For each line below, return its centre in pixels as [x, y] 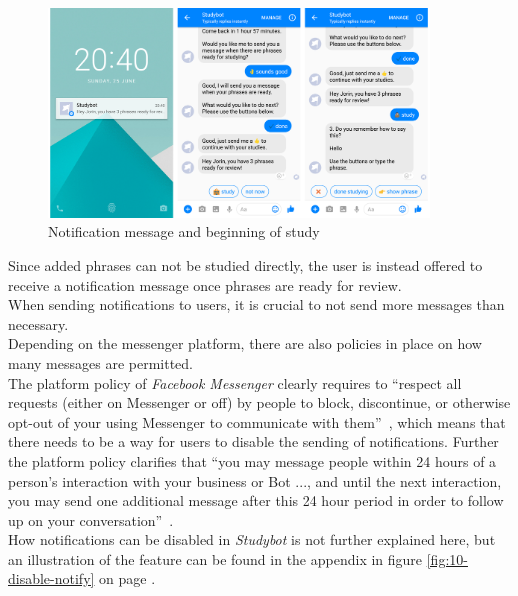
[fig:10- [447, 558]
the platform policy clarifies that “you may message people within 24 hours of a [252, 460]
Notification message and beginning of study [184, 231]
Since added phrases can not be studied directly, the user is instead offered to [245, 264]
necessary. [38, 323]
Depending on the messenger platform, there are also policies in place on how [245, 343]
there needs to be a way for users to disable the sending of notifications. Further [253, 441]
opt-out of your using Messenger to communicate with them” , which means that [257, 421]
